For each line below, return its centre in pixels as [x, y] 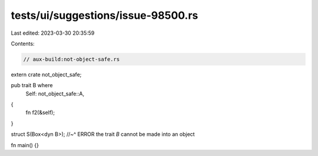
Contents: [23, 44]
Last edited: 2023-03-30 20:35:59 [53, 33]
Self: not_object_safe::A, [55, 94]
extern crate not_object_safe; [46, 74]
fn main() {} [25, 145]
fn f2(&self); [40, 112]
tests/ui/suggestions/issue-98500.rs [105, 15]
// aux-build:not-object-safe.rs [72, 59]
